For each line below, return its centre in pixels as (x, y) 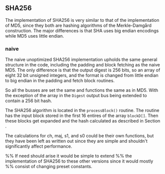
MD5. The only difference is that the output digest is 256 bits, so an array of (83, 70)
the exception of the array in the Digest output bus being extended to (76, 96)
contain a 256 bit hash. (29, 101)
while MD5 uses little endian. (35, 36)
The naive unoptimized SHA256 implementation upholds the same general (81, 59)
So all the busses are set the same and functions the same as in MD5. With (82, 90)
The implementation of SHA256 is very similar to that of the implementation (82, 20)
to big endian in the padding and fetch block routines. (60, 81)
